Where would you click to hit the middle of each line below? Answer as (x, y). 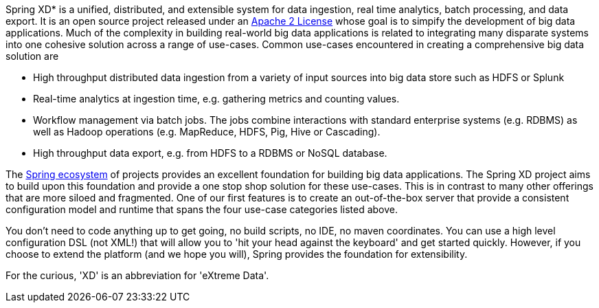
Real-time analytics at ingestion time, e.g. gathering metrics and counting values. (216, 99)
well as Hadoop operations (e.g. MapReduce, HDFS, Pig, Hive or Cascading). (207, 132)
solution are (32, 56)
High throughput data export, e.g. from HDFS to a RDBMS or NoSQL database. (210, 153)
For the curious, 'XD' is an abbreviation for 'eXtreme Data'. (137, 275)
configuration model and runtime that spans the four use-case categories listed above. (202, 209)
